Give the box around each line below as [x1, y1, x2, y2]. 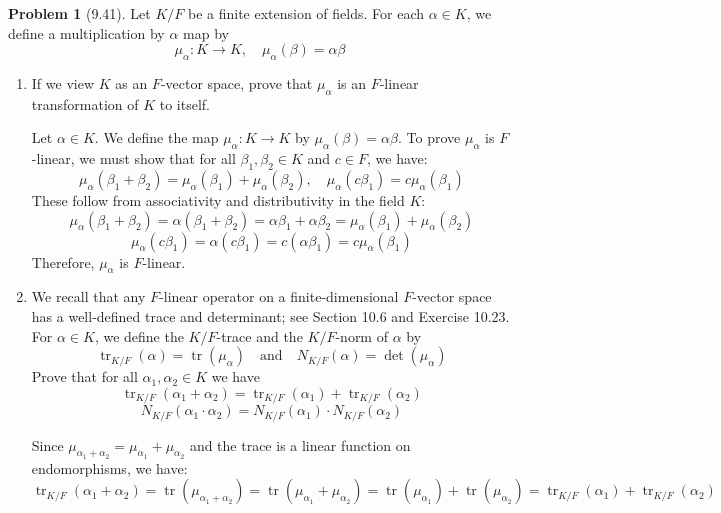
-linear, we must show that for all [31, 148, 236, 169]
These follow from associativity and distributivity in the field [31, 189, 405, 210]
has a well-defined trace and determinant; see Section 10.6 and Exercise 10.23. [31, 305, 510, 326]
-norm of [335, 325, 388, 346]
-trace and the [216, 325, 303, 346]
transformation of [31, 93, 139, 114]
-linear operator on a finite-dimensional [159, 286, 399, 307]
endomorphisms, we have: [31, 457, 188, 478]
